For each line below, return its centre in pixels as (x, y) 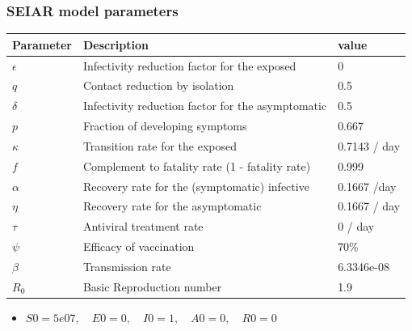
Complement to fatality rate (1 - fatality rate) (197, 165)
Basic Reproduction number (152, 286)
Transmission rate (127, 266)
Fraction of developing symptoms (165, 126)
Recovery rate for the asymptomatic (172, 206)
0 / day (356, 226)
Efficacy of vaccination (139, 246)
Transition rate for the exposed (160, 145)
